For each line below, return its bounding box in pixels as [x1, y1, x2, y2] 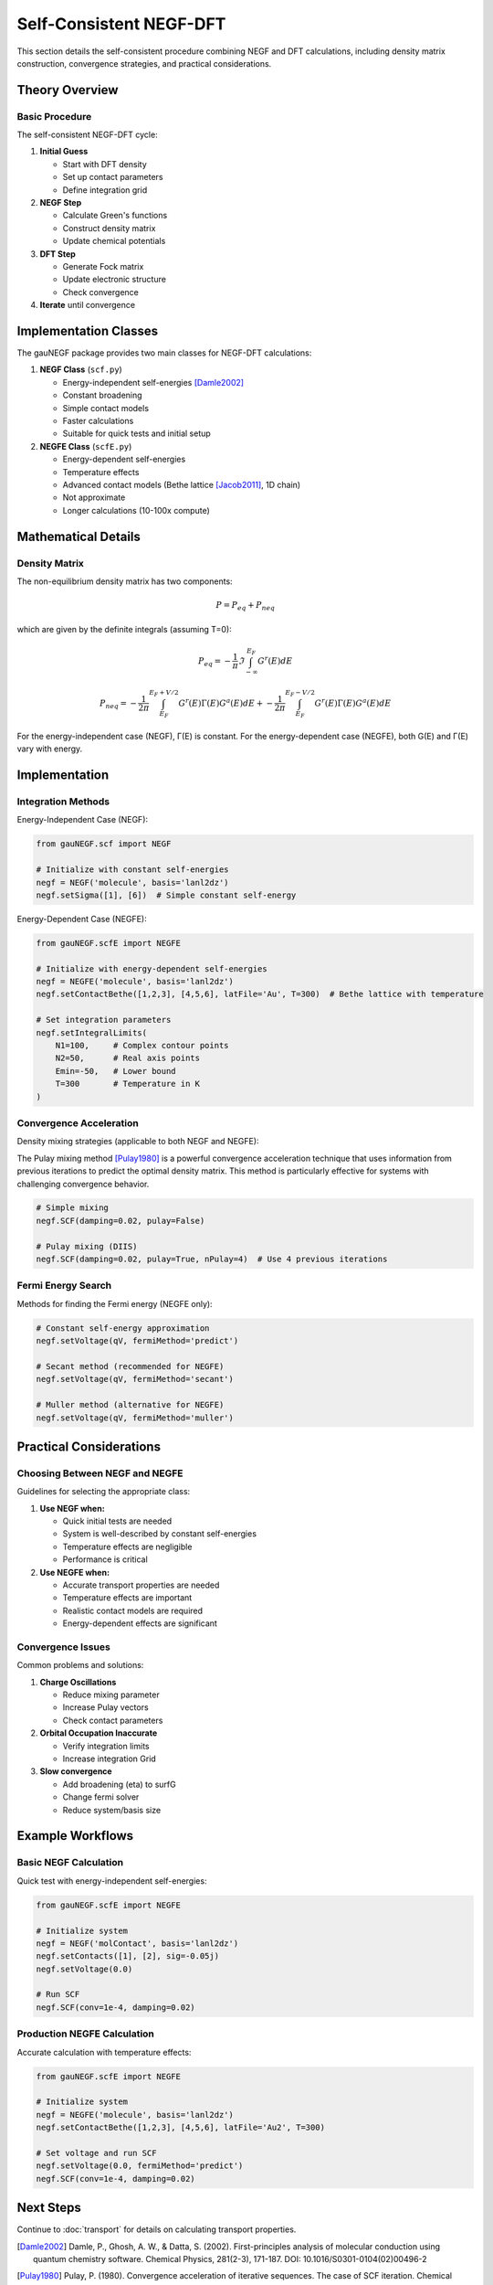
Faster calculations [62, 416, 134, 427]
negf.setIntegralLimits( [36, 1027, 148, 1037]
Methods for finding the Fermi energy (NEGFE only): [16, 1298, 214, 1309]
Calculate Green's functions [62, 210, 168, 221]
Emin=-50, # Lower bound [55, 1066, 177, 1076]
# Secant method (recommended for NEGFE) [36, 1361, 225, 1371]
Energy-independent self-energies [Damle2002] [62, 377, 245, 388]
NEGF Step [39, 197, 82, 208]
